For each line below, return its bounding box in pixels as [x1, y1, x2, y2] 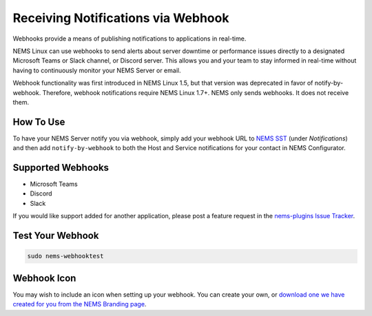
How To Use [12, 116, 65, 127]
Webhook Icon [12, 272, 76, 284]
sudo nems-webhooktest [27, 252, 104, 260]
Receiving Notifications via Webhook [12, 10, 229, 25]
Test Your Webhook [12, 230, 99, 242]
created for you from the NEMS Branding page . [12, 300, 147, 308]
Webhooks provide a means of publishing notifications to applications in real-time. [12, 34, 247, 43]
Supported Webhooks [12, 162, 110, 173]
